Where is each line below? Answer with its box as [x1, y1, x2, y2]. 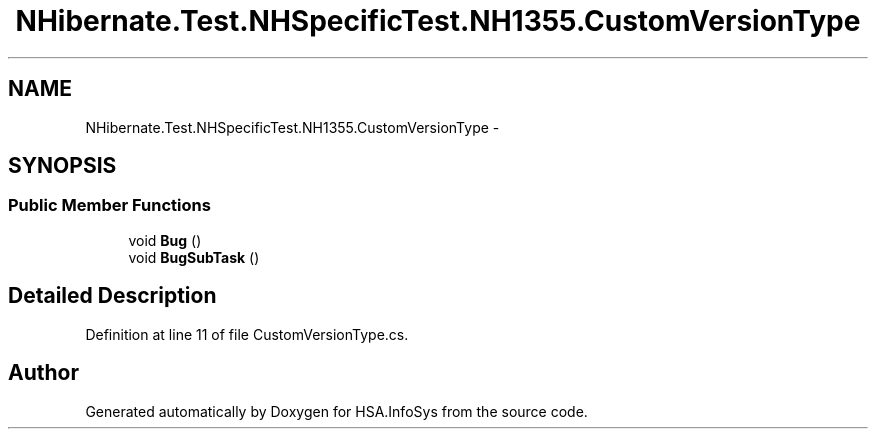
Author [8, 360, 79, 386]
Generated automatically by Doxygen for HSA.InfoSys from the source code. [85, 402, 588, 420]
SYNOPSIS [8, 153, 117, 179]
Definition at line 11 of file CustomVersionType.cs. [85, 325, 409, 343]
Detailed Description [8, 283, 217, 309]
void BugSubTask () [128, 248, 260, 266]
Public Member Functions [8, 195, 211, 216]
